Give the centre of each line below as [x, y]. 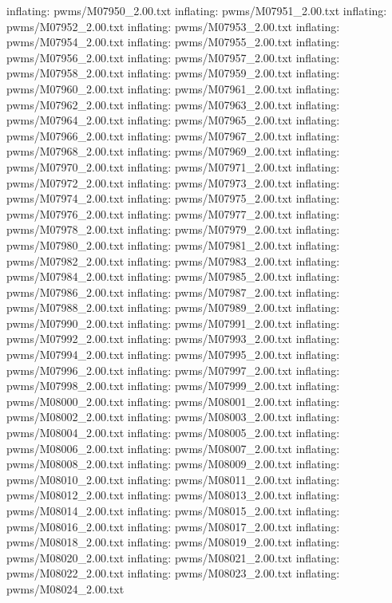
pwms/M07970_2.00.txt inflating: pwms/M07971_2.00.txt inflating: [173, 166]
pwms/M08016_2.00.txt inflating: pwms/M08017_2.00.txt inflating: [173, 526]
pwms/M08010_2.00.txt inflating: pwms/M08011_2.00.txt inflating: [173, 479]
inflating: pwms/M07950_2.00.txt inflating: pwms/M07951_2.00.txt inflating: [197, 10]
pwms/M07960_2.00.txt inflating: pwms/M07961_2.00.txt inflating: [173, 88]
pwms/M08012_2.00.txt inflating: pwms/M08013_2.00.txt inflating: [173, 495]
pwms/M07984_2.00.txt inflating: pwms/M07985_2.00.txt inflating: [173, 276]
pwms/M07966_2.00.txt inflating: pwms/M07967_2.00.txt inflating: [173, 135]
